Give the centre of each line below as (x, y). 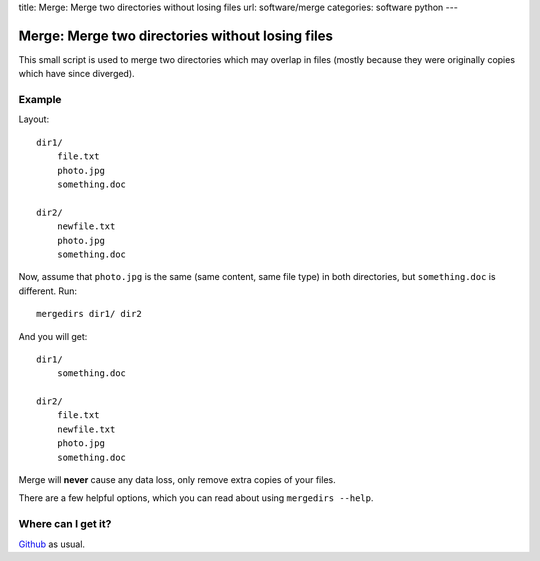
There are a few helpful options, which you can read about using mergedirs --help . (196, 498)
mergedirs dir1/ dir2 (89, 314)
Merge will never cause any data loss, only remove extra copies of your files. (177, 480)
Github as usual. (51, 544)
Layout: (34, 119)
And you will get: (53, 336)
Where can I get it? (65, 524)
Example (40, 100)
